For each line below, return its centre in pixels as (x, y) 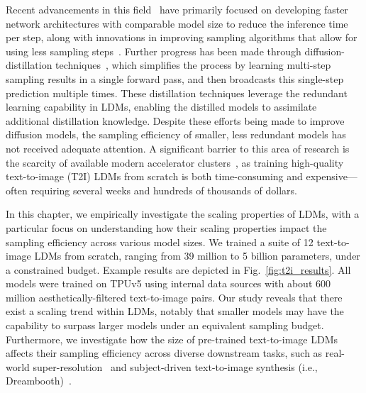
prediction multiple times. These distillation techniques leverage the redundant (177, 93)
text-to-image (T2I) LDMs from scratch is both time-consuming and (154, 176)
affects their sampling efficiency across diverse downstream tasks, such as (164, 353)
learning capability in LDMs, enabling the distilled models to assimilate (161, 107)
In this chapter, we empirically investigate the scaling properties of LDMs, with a (183, 214)
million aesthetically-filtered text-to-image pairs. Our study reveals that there (174, 297)
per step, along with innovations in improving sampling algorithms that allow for (182, 37)
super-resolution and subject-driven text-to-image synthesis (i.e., (175, 366)
